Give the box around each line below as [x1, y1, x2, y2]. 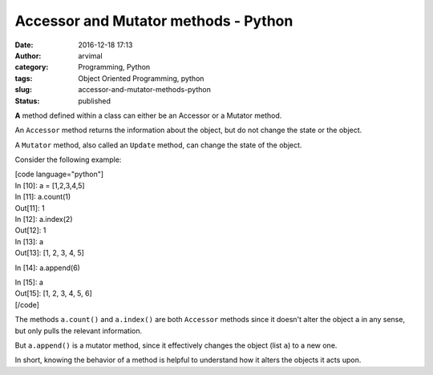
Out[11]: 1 [14, 203, 45, 212]
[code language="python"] [14, 169, 104, 179]
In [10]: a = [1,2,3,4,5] [14, 180, 85, 190]
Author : [14, 50, 42, 60]
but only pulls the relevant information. [14, 325, 143, 336]
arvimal [78, 50, 103, 60]
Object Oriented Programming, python [78, 73, 204, 83]
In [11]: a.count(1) [14, 192, 71, 202]
